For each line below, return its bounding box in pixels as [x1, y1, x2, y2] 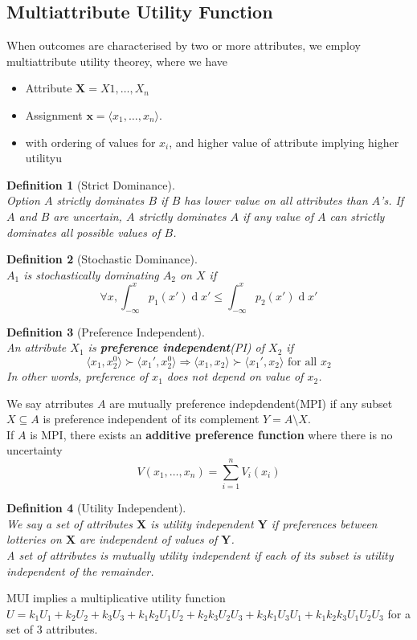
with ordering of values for [25, 133, 156, 150]
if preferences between [271, 515, 378, 532]
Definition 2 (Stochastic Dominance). [6, 251, 198, 267]
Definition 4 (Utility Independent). [6, 499, 186, 516]
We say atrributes [6, 394, 94, 411]
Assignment [25, 106, 83, 123]
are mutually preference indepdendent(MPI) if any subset [109, 394, 393, 411]
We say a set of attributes [6, 515, 133, 532]
